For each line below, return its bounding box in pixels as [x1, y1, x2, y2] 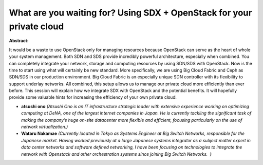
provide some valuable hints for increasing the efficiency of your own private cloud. [9, 94, 177, 100]
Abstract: [9, 38, 29, 44]
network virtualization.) [21, 124, 68, 130]
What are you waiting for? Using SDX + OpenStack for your [9, 7, 252, 18]
